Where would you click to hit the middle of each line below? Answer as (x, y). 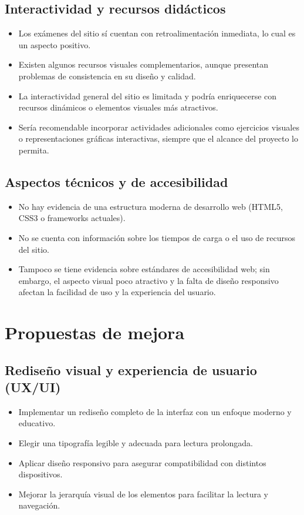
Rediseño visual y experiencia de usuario (131, 369)
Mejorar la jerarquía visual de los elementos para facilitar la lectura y (143, 494)
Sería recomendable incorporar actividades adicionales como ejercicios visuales (159, 127)
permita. (34, 150)
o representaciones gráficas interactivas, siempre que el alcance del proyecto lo (158, 138)
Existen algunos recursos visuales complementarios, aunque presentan (143, 64)
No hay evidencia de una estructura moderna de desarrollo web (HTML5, (151, 206)
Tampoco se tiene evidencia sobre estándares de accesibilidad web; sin (144, 269)
